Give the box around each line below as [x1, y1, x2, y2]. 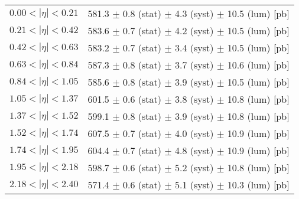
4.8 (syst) [175, 143, 214, 157]
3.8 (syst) [175, 92, 214, 106]
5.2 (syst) [175, 161, 214, 174]
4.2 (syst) [175, 24, 214, 37]
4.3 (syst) [175, 6, 214, 20]
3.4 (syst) [175, 41, 214, 54]
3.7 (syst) [175, 58, 214, 71]
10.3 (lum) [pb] [227, 178, 290, 191]
